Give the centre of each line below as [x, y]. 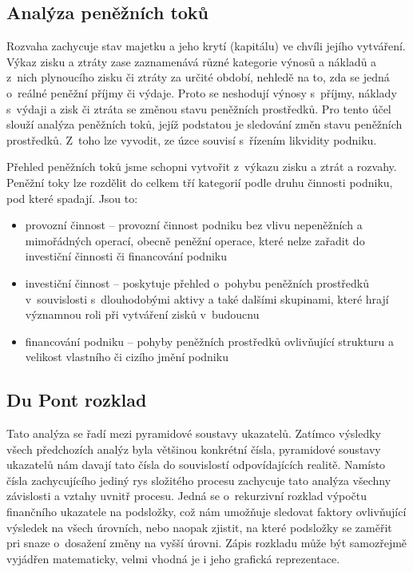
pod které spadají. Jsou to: [72, 198]
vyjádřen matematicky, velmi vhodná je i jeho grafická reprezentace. [173, 558]
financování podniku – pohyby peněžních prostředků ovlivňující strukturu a [210, 341]
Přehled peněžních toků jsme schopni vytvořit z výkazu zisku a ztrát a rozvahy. [202, 167]
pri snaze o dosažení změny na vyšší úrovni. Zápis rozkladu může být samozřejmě [207, 543]
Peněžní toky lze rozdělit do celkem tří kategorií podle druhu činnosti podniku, [200, 182]
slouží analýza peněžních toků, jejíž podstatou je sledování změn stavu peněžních [205, 124]
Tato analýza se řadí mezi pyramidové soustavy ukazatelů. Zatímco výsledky [194, 433]
